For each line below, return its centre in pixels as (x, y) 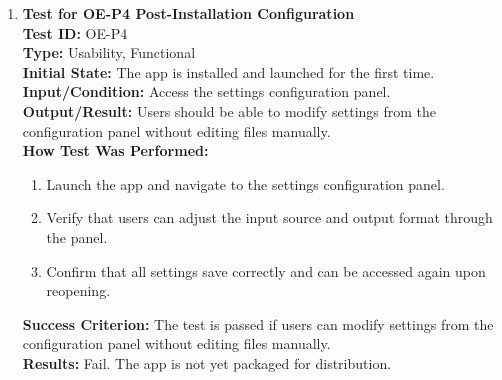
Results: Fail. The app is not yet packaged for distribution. (207, 362)
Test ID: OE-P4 (75, 32)
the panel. (77, 236)
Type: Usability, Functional (109, 52)
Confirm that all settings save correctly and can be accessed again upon (266, 270)
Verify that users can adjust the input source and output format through (269, 217)
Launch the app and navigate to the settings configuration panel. (245, 183)
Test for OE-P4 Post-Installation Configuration (188, 13)
